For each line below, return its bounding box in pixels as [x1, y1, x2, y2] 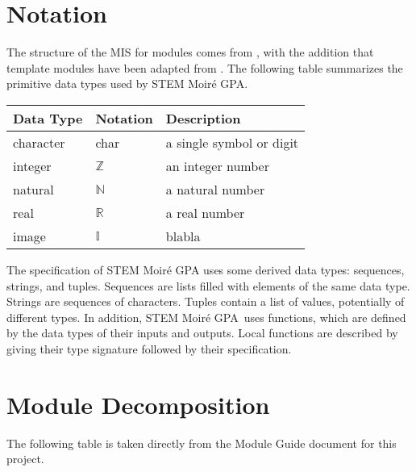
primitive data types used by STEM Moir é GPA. [6, 75, 248, 92]
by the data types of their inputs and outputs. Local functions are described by [6, 324, 398, 341]
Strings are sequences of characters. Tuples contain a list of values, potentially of [6, 293, 405, 310]
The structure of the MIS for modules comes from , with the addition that [6, 44, 374, 61]
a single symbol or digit [165, 132, 299, 152]
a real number [165, 203, 245, 222]
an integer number [165, 156, 269, 175]
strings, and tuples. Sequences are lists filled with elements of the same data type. [6, 277, 410, 294]
